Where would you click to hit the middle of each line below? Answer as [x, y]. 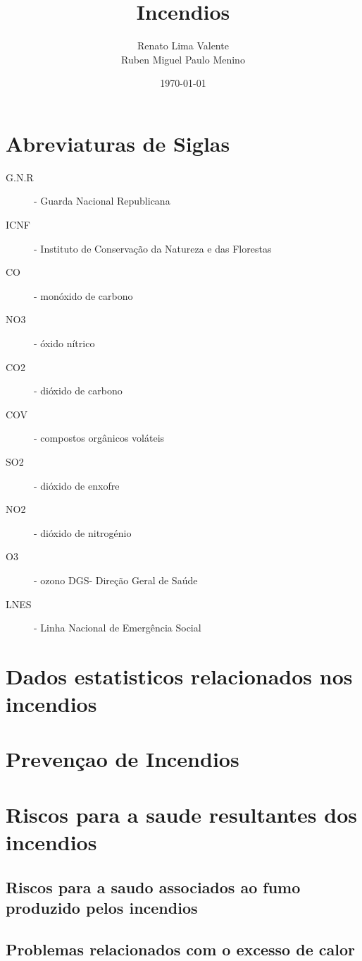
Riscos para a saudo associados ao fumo [153, 887]
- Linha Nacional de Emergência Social [118, 628]
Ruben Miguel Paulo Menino [183, 59]
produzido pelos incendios [102, 907]
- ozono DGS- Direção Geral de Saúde [116, 580]
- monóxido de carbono [83, 295]
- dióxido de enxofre [77, 485]
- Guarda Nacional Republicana [102, 201]
